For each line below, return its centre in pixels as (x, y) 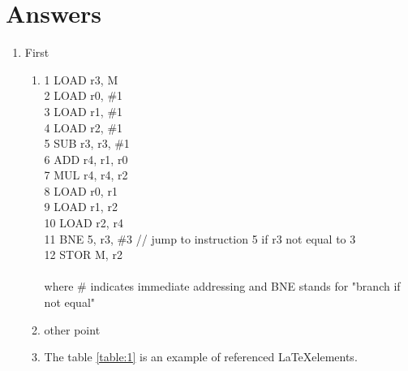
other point (72, 329)
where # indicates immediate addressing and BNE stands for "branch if (222, 286)
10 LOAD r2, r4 (84, 223)
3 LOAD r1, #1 (84, 111)
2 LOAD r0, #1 (84, 95)
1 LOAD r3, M (81, 79)
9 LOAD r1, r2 (81, 207)
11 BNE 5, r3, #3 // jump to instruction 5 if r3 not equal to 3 (200, 238)
